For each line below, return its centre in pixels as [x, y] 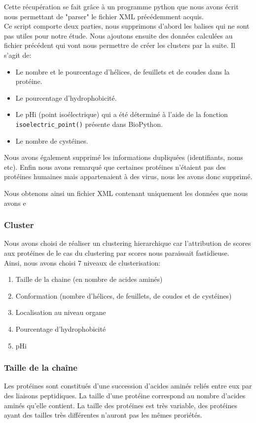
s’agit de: [18, 55]
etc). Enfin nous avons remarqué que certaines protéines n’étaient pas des [115, 167]
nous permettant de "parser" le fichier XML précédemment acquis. [104, 16]
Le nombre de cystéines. [52, 140]
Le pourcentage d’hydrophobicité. [66, 97]
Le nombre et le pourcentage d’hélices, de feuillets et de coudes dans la [123, 71]
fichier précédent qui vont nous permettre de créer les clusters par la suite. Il [120, 45]
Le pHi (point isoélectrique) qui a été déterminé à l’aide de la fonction [122, 114]
